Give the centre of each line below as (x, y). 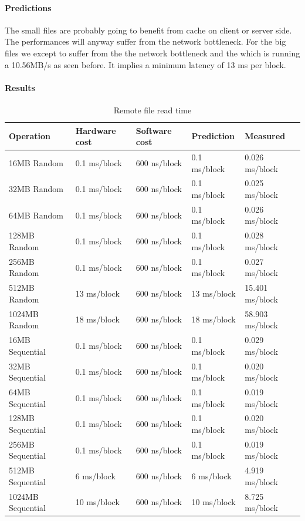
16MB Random (36, 162)
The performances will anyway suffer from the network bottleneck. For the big (145, 41)
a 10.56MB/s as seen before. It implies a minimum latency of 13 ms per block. (145, 64)
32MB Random (36, 189)
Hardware (96, 130)
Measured (265, 136)
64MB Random (36, 215)
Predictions (28, 7)
